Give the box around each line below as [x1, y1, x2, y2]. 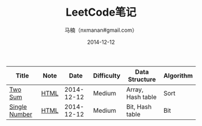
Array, [126, 85, 144, 94]
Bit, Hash [126, 103, 152, 111]
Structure [128, 75, 156, 83]
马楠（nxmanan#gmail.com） [64, 26, 138, 34]
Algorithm [163, 71, 193, 80]
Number [9, 110, 32, 118]
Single [9, 103, 27, 111]
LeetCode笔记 [66, 5, 136, 19]
